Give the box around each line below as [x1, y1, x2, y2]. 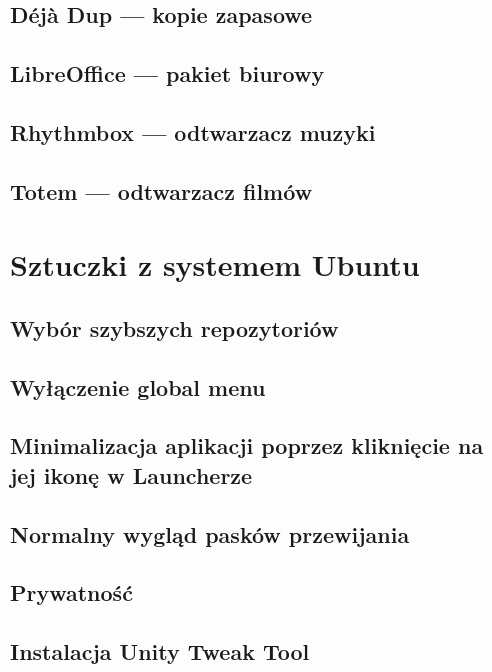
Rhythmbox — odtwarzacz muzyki [10, 116, 376, 147]
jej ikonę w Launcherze [10, 459, 253, 490]
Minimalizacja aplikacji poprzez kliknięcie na [10, 430, 484, 461]
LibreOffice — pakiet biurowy [10, 58, 325, 89]
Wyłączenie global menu [10, 371, 266, 402]
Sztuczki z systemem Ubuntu [10, 244, 420, 285]
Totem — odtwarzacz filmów [10, 175, 313, 206]
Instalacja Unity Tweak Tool [10, 636, 310, 667]
